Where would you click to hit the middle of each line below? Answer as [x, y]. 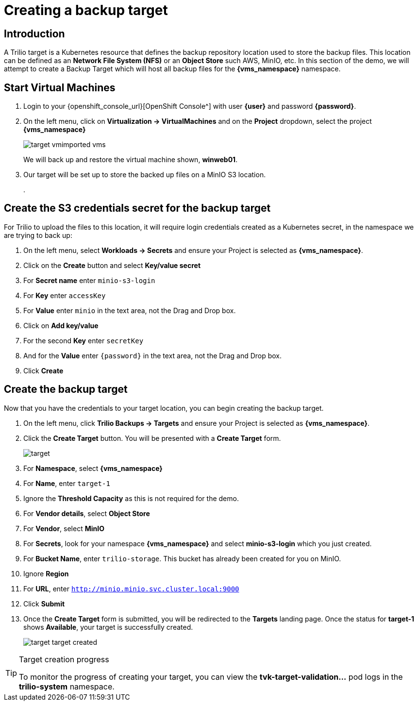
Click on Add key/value [61, 325]
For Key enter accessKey [65, 295]
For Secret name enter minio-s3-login [89, 280]
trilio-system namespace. [67, 686]
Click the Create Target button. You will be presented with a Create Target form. [152, 438]
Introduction [34, 34]
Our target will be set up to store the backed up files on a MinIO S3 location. [145, 175]
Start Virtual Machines [60, 87]
